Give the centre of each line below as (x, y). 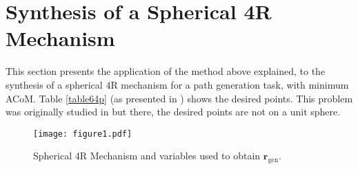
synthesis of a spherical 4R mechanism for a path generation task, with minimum (177, 84)
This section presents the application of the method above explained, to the (166, 71)
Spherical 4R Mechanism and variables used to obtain (147, 156)
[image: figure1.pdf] (83, 134)
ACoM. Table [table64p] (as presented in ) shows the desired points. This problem (179, 98)
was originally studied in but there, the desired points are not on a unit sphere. (173, 112)
